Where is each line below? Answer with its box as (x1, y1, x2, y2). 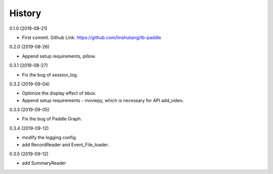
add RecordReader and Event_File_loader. (22, 142, 109, 148)
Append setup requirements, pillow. (22, 53, 96, 59)
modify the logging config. (22, 135, 77, 141)
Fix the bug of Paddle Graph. (22, 116, 82, 122)
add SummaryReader (22, 160, 66, 166)
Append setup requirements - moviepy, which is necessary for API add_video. (22, 97, 184, 103)
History (9, 8, 41, 19)
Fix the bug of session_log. (22, 71, 78, 78)
